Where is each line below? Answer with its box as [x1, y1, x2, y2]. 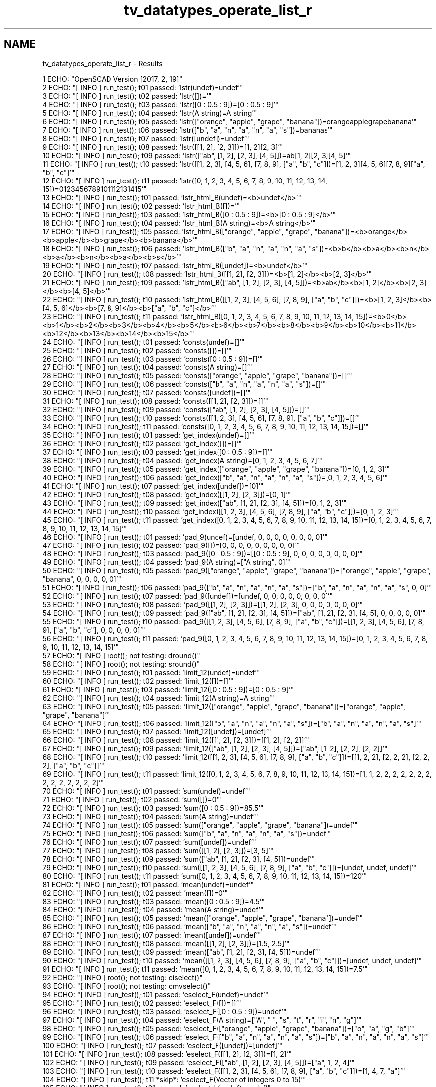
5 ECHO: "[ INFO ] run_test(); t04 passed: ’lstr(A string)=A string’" [42, 108, 257, 117]
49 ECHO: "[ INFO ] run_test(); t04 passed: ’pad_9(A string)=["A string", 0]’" [42, 557, 291, 566]
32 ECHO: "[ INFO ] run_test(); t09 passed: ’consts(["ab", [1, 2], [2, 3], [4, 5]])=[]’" [42, 405, 309, 414]
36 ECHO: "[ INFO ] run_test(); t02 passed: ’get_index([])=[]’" [42, 439, 242, 448]
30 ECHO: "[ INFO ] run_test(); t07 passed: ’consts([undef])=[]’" [42, 388, 251, 397]
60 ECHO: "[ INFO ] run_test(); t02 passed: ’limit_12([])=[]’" [42, 676, 234, 685]
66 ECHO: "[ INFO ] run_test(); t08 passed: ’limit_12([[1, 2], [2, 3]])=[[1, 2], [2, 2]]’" [42, 735, 309, 744]
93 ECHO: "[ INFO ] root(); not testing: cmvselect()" [42, 981, 211, 990]
